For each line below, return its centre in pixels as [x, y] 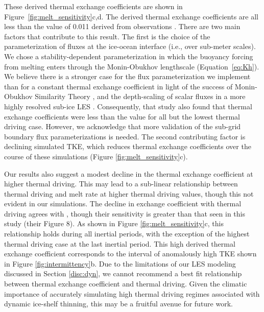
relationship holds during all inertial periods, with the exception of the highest [127, 234]
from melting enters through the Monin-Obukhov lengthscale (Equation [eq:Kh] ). [132, 66]
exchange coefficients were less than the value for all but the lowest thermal [122, 116]
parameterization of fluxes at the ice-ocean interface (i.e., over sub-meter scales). [130, 46]
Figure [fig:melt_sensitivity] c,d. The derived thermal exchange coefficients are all [131, 16]
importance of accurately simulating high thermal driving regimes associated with [132, 293]
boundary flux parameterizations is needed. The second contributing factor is [125, 136]
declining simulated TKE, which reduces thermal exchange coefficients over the [128, 146]
